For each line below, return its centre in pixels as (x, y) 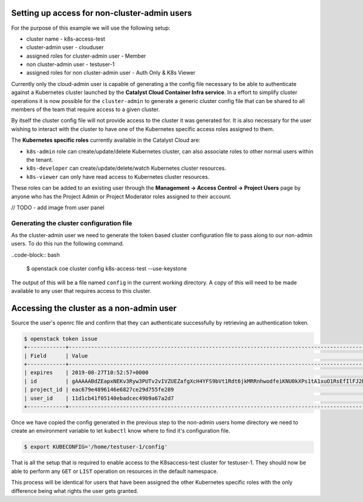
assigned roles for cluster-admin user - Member (86, 56)
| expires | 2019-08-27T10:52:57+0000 (86, 373)
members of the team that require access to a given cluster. (86, 110)
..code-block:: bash (35, 255)
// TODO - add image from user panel (58, 207)
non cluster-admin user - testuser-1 (70, 64)
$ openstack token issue (61, 339)
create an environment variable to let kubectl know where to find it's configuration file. (121, 431)
